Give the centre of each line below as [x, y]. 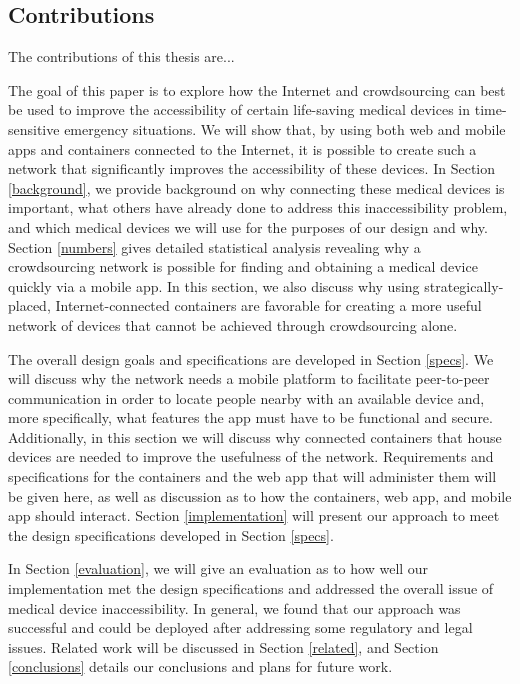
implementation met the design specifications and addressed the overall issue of [251, 588]
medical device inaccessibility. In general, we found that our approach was [234, 607]
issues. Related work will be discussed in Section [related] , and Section [223, 646]
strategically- [464, 285]
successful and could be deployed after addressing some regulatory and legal [240, 627]
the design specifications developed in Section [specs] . [171, 534]
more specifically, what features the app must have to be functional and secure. [250, 417]
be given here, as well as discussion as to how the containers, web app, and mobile [260, 495]
